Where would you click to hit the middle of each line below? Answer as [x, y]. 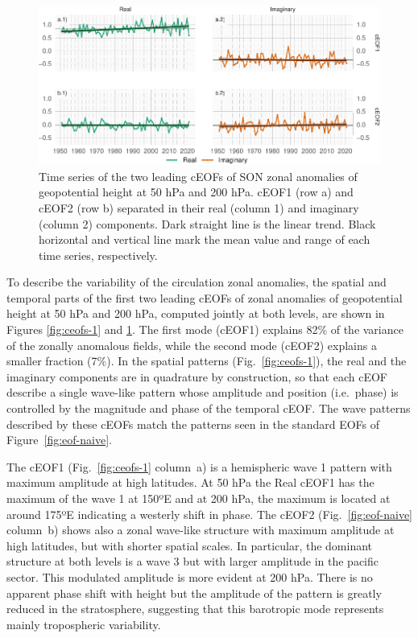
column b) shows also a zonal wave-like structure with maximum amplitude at [201, 530]
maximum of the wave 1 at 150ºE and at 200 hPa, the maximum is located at [199, 498]
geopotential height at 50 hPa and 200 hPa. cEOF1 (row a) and [196, 192]
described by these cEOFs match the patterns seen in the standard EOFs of [193, 424]
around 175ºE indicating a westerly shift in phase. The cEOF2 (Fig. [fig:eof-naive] [209, 514]
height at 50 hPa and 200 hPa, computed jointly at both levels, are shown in [196, 313]
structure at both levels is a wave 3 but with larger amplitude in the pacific [192, 561]
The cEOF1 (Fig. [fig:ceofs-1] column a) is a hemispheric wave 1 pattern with [199, 466]
